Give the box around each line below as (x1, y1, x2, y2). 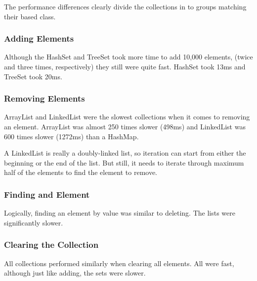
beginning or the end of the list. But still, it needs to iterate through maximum (4, 157, 244, 168)
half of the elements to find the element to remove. (4, 167, 158, 177)
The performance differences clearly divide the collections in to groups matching (4, 1, 247, 11)
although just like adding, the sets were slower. (4, 268, 146, 278)
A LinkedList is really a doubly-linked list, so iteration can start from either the (4, 148, 246, 158)
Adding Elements (4, 32, 74, 45)
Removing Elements (4, 92, 85, 105)
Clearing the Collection (4, 238, 99, 251)
